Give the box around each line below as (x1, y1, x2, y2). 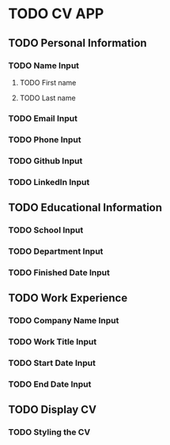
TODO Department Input (8, 246, 104, 257)
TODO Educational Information (8, 201, 163, 214)
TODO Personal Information (8, 36, 148, 50)
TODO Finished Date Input (8, 266, 111, 277)
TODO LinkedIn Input (8, 176, 90, 187)
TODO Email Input (8, 112, 77, 123)
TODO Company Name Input (8, 315, 119, 326)
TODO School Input (8, 224, 84, 236)
